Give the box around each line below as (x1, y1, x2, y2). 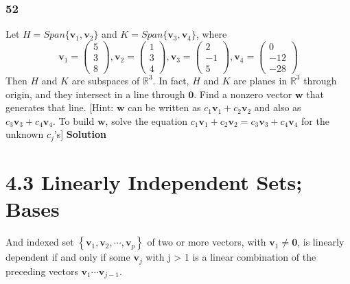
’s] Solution (54, 127, 106, 141)
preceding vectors (5, 263, 78, 278)
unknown (5, 127, 44, 141)
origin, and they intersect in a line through (5, 86, 185, 101)
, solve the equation (105, 113, 188, 128)
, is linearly (297, 235, 345, 249)
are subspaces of (71, 73, 140, 87)
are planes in (233, 73, 288, 87)
